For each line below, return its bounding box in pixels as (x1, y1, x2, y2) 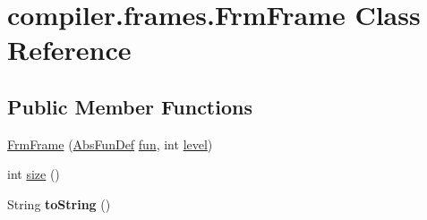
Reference (7, 31, 132, 68)
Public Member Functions (7, 92, 252, 120)
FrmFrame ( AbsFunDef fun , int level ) (7, 134, 213, 153)
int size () (7, 165, 60, 183)
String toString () (7, 194, 111, 213)
